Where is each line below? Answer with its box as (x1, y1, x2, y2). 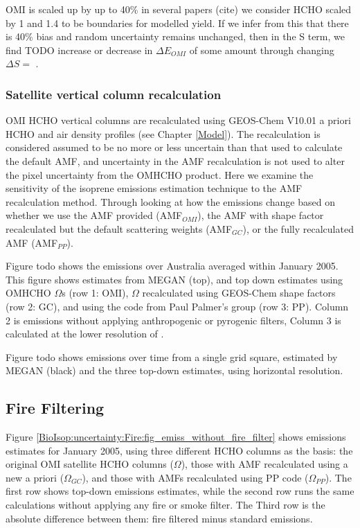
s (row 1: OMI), (62, 285, 129, 300)
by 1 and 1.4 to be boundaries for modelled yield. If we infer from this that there (6, 15, 349, 30)
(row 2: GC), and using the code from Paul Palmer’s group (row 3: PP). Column (6, 299, 349, 313)
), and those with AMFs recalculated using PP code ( (82, 470, 309, 484)
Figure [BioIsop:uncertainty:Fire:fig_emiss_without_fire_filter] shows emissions (6, 430, 346, 444)
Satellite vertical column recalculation (6, 85, 222, 103)
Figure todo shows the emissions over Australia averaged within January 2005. (6, 258, 339, 273)
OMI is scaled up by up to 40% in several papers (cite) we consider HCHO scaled (6, 2, 352, 16)
